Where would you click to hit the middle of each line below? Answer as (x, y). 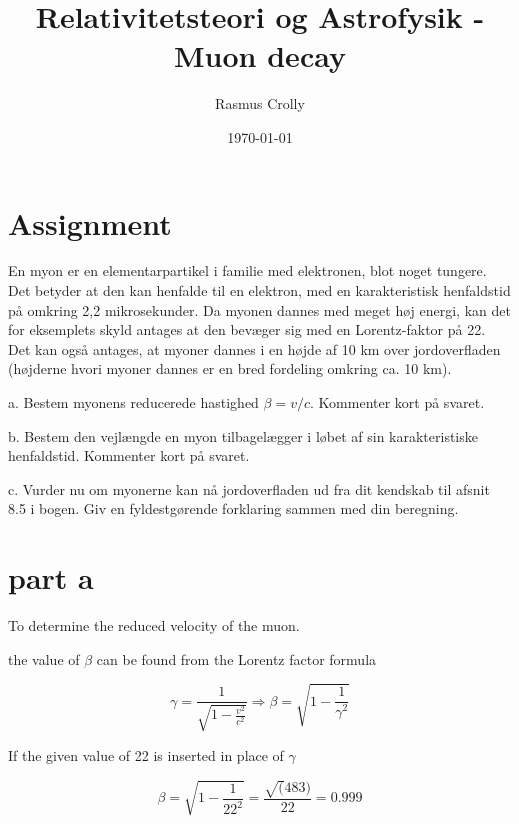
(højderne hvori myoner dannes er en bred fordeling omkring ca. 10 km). (230, 368)
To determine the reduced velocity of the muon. (154, 625)
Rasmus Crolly (260, 103)
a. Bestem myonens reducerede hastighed (133, 402)
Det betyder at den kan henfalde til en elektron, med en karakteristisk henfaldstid (259, 290)
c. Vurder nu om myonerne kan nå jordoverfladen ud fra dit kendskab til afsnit (249, 488)
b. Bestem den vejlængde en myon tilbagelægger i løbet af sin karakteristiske (243, 435)
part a (51, 577)
